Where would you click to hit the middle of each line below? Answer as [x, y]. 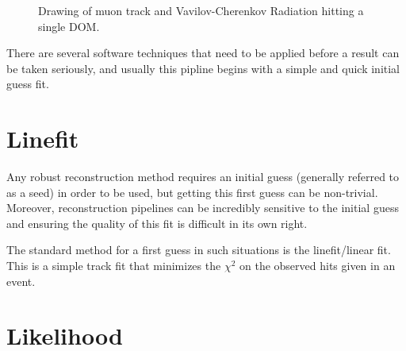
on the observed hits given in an [317, 266]
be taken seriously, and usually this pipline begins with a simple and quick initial [203, 68]
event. [21, 281]
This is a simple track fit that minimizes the [114, 266]
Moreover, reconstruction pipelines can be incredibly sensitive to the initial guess [203, 208]
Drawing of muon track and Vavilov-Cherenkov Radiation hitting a [201, 10]
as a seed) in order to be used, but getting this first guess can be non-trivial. [192, 192]
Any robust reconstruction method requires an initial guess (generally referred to [203, 177]
